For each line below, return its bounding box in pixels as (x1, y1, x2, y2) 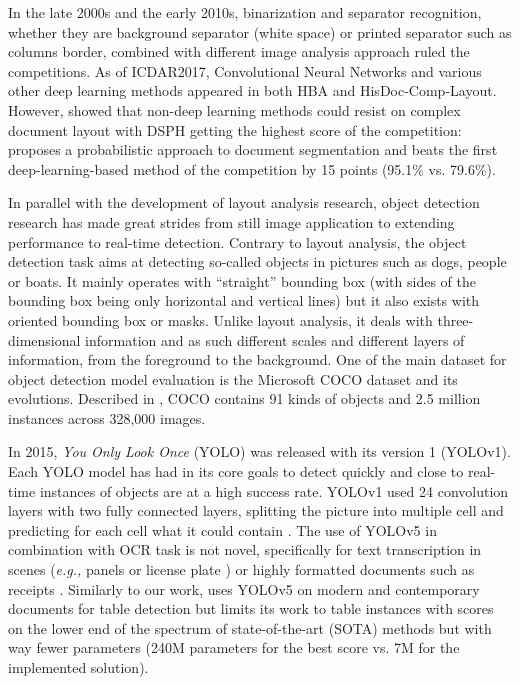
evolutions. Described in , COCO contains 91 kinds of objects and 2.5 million (8, 388, 481, 409)
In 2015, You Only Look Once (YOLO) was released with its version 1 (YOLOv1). (8, 441, 511, 462)
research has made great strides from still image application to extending (8, 211, 455, 232)
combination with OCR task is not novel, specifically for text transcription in (8, 539, 482, 560)
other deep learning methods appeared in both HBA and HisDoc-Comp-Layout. (8, 80, 497, 101)
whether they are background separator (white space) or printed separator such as (8, 21, 512, 42)
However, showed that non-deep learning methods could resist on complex (8, 99, 461, 120)
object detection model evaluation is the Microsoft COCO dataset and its (8, 368, 458, 389)
